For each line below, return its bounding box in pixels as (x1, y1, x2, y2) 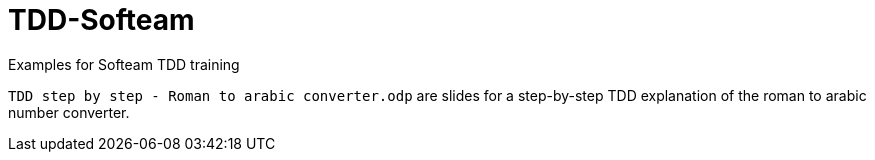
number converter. (8, 103, 130, 121)
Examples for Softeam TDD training (8, 55, 240, 73)
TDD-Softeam (8, 3, 195, 37)
